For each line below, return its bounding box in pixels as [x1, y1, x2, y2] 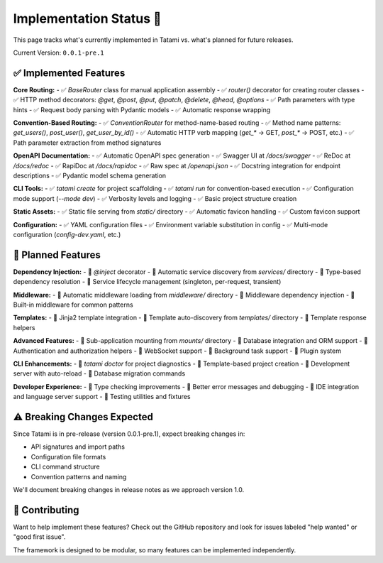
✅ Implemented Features [13, 67, 126, 79]
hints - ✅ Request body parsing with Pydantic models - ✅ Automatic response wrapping [13, 105, 271, 114]
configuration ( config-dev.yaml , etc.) [13, 230, 121, 239]
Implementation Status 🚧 [13, 11, 162, 26]
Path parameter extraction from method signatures [13, 138, 162, 147]
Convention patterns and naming [30, 472, 127, 481]
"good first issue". [13, 532, 66, 541]
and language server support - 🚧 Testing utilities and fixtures [13, 393, 191, 401]
